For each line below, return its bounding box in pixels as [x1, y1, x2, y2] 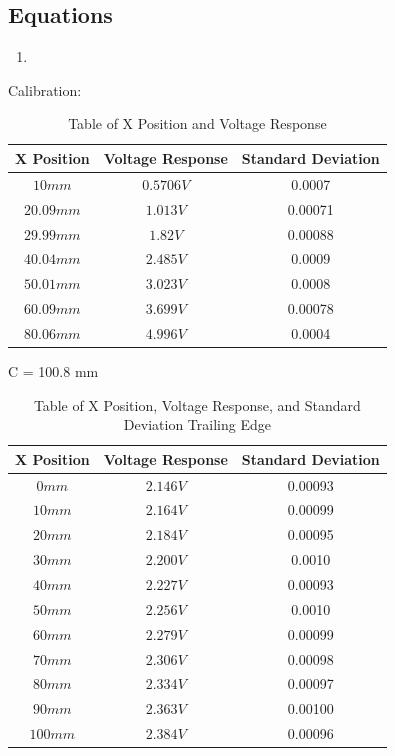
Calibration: [8, 79, 82, 100]
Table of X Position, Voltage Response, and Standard [33, 394, 361, 415]
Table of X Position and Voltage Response [68, 113, 327, 134]
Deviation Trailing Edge [123, 414, 271, 435]
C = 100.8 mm [8, 360, 99, 381]
